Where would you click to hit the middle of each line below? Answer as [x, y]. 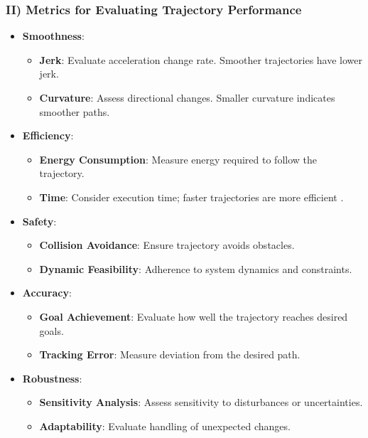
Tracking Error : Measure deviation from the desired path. [170, 354]
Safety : [39, 221]
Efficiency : [48, 135]
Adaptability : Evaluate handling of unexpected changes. [165, 426]
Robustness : [52, 378]
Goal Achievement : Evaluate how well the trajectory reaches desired [194, 316]
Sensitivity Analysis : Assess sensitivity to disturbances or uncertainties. [201, 402]
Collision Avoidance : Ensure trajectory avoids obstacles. [167, 245]
